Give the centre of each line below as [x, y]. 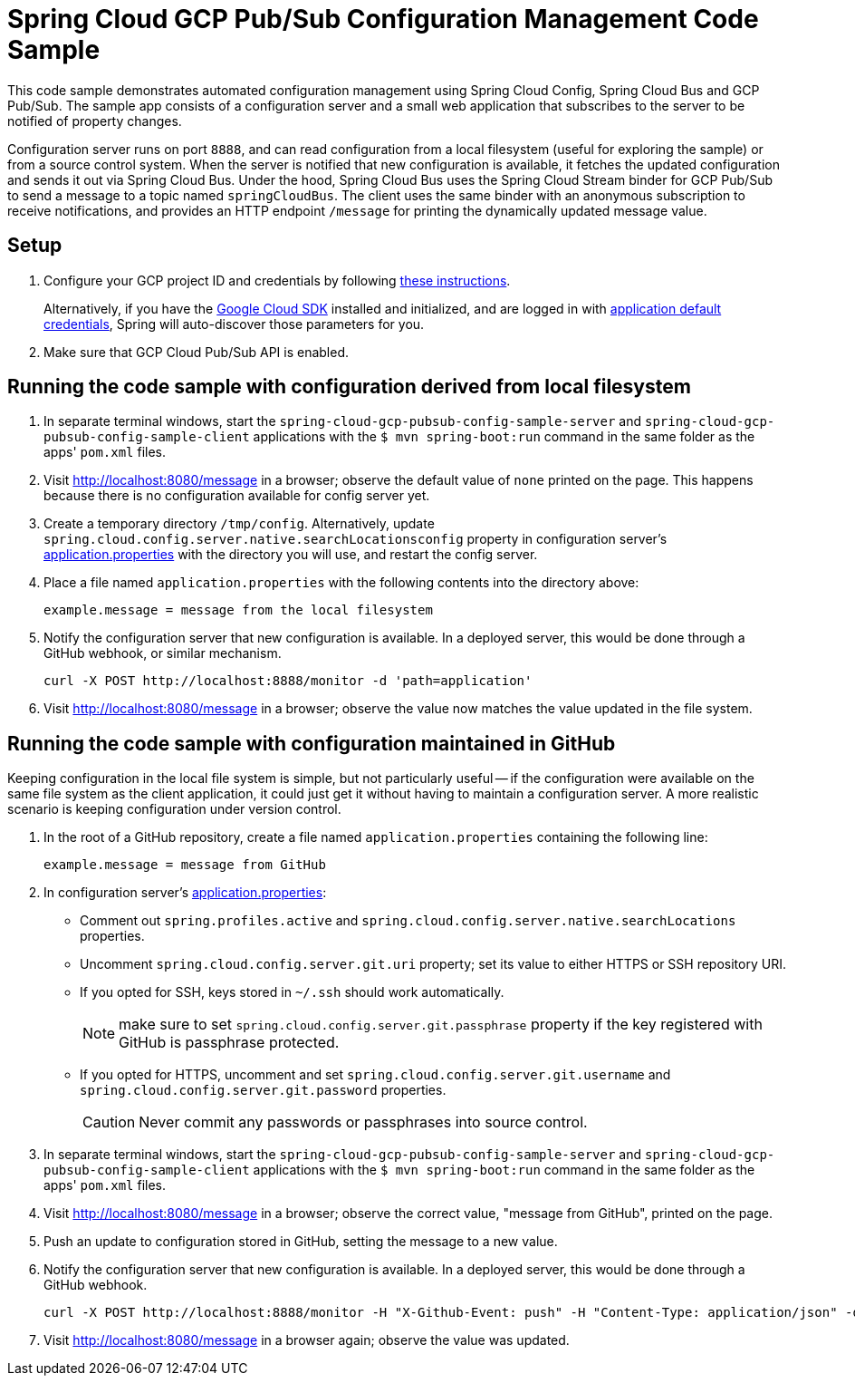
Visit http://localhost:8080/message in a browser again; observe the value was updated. [307, 1340]
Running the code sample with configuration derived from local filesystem [349, 387]
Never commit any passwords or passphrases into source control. [363, 1122]
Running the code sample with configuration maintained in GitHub [312, 743]
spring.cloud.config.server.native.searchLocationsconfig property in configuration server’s [355, 539]
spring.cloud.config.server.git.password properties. [263, 1090]
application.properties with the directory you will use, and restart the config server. [291, 555]
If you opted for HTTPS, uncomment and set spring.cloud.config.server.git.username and [375, 1075]
